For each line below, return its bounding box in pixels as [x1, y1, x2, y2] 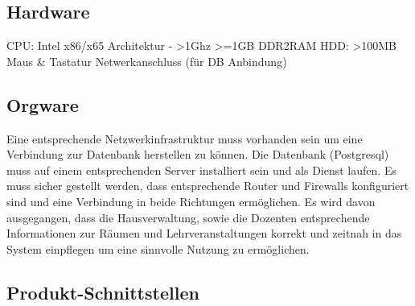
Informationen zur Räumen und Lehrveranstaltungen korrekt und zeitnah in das [6, 225, 402, 242]
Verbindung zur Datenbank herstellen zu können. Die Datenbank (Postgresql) [6, 146, 389, 163]
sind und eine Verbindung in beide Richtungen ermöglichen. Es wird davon [6, 192, 376, 209]
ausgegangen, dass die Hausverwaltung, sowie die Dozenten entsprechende [6, 209, 370, 225]
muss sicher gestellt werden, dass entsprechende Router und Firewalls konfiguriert [6, 177, 409, 194]
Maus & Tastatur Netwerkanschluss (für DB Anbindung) [6, 52, 287, 69]
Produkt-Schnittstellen [6, 279, 199, 304]
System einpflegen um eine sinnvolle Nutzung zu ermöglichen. [6, 240, 310, 257]
